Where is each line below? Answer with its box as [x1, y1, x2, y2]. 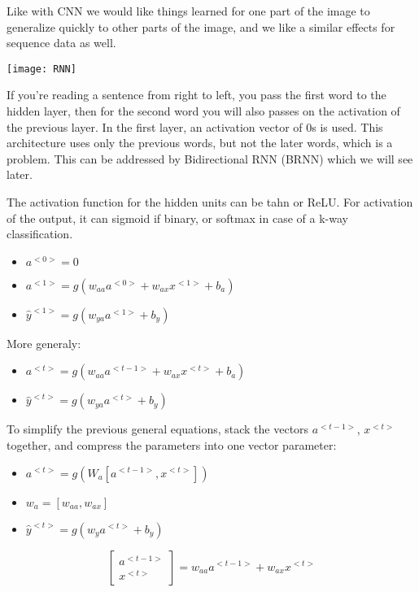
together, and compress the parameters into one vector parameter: [7, 436, 337, 453]
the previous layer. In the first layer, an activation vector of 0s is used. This [7, 118, 383, 135]
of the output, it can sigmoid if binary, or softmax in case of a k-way [7, 209, 348, 226]
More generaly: [7, 334, 81, 351]
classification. [7, 225, 73, 242]
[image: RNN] [7, 63, 76, 75]
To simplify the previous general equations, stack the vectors [7, 420, 309, 437]
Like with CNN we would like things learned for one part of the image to [7, 2, 370, 19]
